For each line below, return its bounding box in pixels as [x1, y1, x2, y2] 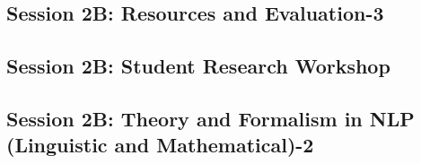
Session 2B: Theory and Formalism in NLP [6, 104, 415, 132]
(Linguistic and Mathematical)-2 [6, 131, 314, 159]
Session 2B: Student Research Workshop [6, 52, 390, 80]
